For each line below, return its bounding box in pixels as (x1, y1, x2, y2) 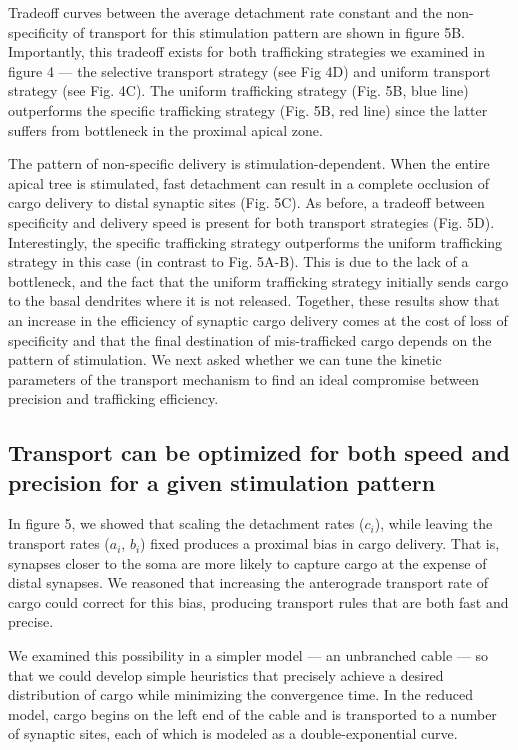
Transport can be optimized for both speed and (8, 437, 511, 468)
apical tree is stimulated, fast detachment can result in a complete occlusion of (8, 172, 490, 193)
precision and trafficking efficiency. (8, 388, 219, 409)
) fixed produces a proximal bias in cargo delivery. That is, (140, 533, 500, 554)
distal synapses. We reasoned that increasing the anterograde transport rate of (8, 572, 488, 593)
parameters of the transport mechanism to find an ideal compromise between (8, 368, 480, 389)
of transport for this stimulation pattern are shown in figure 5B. (73, 21, 466, 42)
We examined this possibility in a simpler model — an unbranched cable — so (8, 645, 488, 666)
